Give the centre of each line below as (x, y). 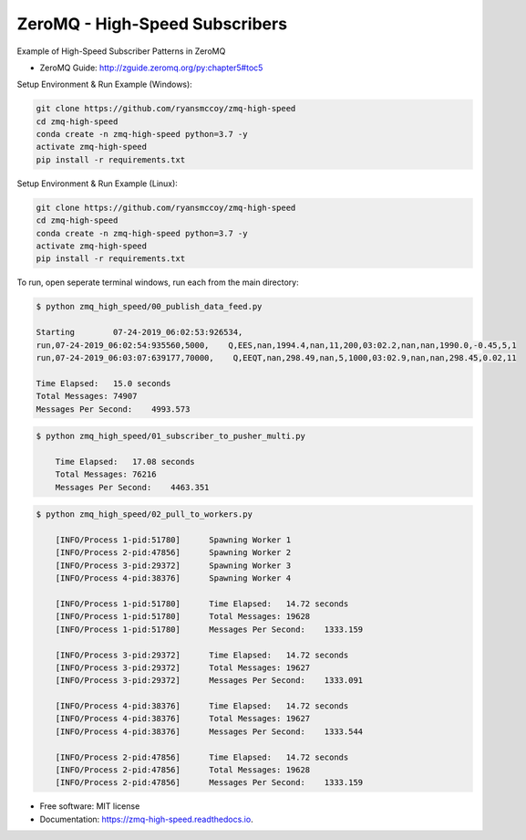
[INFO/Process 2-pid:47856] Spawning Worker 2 (173, 553)
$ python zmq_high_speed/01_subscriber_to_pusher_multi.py (170, 436)
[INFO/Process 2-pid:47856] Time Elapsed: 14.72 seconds (202, 757)
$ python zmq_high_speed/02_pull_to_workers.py (144, 514)
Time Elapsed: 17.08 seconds (125, 462)
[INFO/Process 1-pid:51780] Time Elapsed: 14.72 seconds (202, 604)
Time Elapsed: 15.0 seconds (103, 383)
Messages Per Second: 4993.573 (113, 409)
